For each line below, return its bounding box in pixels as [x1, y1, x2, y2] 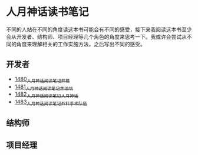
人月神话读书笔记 [6, 5, 90, 19]
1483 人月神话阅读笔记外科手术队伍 [14, 98, 87, 106]
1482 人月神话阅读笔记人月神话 [14, 90, 78, 99]
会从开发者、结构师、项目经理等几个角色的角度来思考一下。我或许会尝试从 [6, 33, 187, 40]
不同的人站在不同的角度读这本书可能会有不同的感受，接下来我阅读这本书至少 [6, 26, 192, 33]
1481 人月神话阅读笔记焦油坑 [14, 83, 74, 92]
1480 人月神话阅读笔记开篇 [14, 75, 70, 84]
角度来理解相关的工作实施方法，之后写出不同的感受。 [16, 41, 146, 48]
